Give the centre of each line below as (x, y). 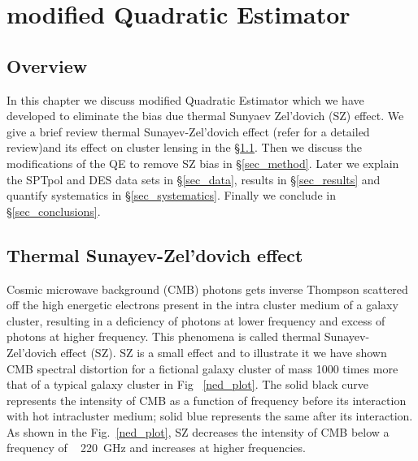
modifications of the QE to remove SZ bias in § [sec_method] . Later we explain (203, 163)
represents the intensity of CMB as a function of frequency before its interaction (207, 400)
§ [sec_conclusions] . (54, 211)
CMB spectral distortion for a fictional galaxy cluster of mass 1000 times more (202, 368)
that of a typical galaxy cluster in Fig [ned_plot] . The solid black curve (187, 384)
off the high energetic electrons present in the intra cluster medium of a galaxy (202, 305)
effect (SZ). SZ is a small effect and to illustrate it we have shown (224, 352)
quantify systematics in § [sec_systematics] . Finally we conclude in (171, 195)
